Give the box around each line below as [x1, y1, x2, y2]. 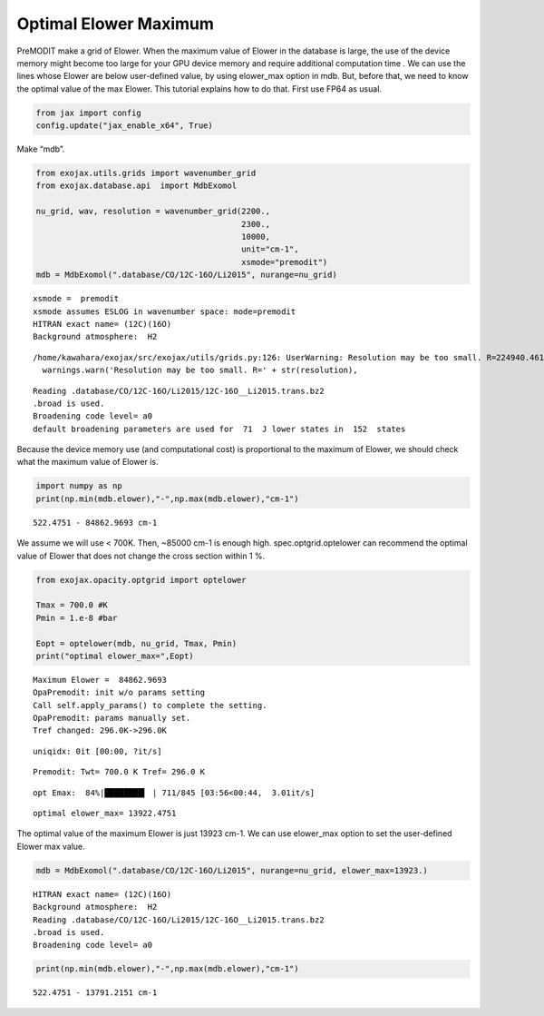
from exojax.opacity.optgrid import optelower [35, 575, 247, 585]
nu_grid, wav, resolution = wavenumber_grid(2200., [35, 206, 271, 217]
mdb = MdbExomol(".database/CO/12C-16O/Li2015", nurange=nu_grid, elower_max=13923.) [35, 865, 428, 875]
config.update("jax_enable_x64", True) [35, 121, 213, 131]
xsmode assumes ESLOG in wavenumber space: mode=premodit [33, 306, 296, 317]
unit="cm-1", [241, 244, 299, 254]
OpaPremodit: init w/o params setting [33, 687, 206, 698]
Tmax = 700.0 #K [35, 600, 109, 610]
